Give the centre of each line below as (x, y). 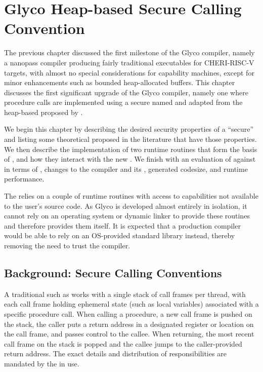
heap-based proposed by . (43, 112)
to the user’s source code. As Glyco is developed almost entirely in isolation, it (126, 206)
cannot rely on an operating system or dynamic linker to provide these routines (127, 216)
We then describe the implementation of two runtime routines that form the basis (131, 149)
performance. (24, 179)
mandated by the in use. (42, 363)
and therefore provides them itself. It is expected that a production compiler (122, 225)
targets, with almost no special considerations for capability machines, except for (129, 72)
